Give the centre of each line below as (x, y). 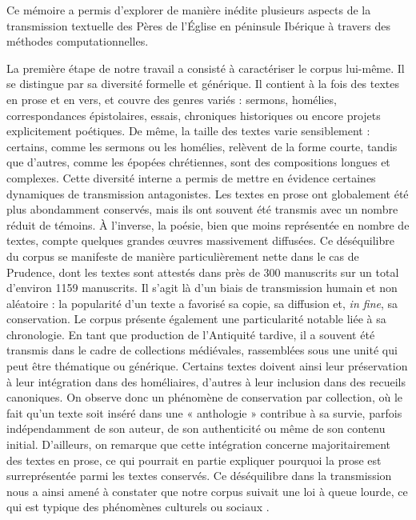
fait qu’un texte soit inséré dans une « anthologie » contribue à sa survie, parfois (204, 412)
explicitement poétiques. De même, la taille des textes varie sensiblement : (188, 131)
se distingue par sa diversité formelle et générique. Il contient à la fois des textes (203, 84)
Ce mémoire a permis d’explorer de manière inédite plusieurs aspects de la (189, 10)
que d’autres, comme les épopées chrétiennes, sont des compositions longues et (198, 162)
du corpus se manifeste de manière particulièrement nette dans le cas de (183, 256)
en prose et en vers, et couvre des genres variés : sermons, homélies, (172, 99)
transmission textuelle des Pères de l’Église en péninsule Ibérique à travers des (198, 25)
